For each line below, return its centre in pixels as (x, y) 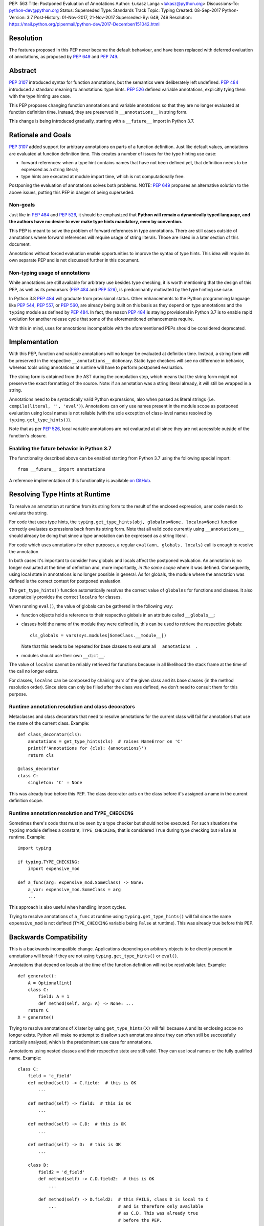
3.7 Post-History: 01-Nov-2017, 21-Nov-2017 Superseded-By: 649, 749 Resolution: (109, 17)
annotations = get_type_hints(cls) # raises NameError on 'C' (105, 741)
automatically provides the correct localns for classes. (66, 597)
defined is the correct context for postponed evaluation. (65, 581)
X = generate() (36, 1017)
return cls (41, 755)
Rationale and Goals (40, 135)
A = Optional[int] (50, 983)
